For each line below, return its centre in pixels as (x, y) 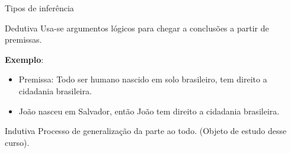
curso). (17, 142)
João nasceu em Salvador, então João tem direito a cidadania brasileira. (149, 111)
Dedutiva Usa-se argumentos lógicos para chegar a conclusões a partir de (137, 28)
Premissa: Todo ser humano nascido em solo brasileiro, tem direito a (143, 79)
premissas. (23, 39)
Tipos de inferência (39, 8)
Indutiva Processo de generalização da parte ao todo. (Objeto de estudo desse (146, 131)
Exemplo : (24, 59)
